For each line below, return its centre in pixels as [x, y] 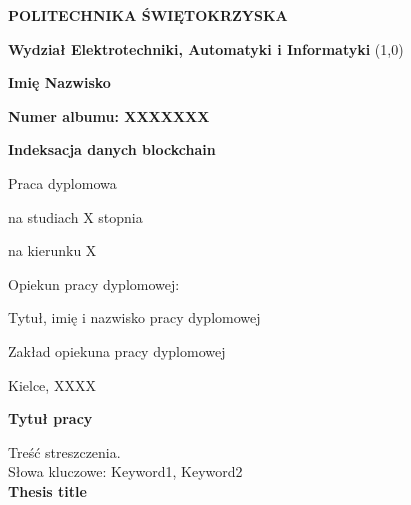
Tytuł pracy [50, 418]
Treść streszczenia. [64, 451]
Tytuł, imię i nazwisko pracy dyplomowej [134, 317]
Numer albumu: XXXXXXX [109, 115]
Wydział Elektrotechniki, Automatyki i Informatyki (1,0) [206, 48]
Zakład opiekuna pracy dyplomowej [117, 350]
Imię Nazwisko [59, 82]
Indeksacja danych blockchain [112, 149]
